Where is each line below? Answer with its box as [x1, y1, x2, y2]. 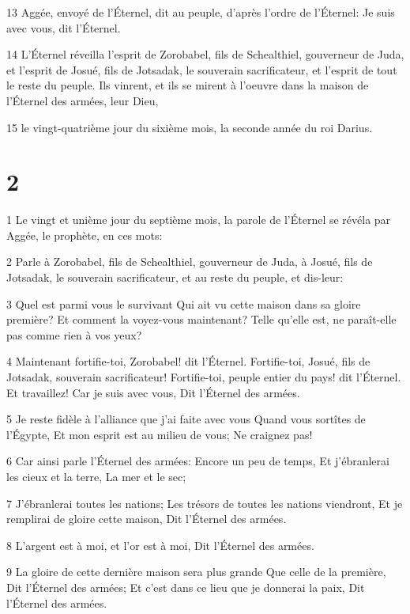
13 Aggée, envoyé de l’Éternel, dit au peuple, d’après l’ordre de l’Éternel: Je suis [6, 4, 395, 20]
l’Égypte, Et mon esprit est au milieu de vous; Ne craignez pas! [6, 426, 313, 442]
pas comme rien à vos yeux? [6, 326, 142, 343]
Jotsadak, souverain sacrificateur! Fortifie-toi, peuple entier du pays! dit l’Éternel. [6, 369, 401, 385]
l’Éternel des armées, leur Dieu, [6, 92, 159, 108]
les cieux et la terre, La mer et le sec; [6, 468, 186, 484]
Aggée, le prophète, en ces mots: [6, 226, 163, 243]
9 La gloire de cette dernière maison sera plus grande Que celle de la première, [6, 563, 386, 580]
